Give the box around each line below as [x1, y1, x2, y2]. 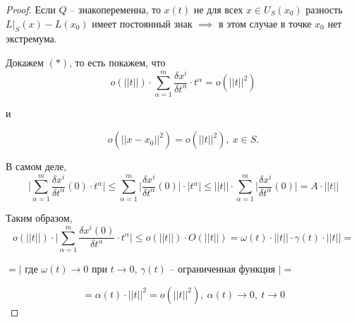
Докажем [6, 54, 44, 69]
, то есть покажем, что [69, 54, 166, 69]
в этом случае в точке [219, 16, 312, 30]
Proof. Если [6, 2, 56, 16]
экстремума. [6, 31, 57, 46]
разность [305, 2, 343, 16]
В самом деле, [6, 159, 67, 174]
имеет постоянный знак [92, 16, 193, 30]
